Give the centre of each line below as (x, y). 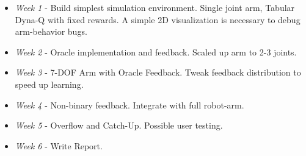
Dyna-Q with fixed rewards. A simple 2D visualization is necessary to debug (158, 19)
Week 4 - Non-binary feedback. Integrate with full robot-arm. (129, 105)
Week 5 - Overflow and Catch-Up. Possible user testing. (119, 125)
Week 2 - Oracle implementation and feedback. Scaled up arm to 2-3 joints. (156, 51)
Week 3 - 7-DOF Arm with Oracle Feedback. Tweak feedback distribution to (158, 72)
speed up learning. (49, 84)
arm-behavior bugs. (51, 31)
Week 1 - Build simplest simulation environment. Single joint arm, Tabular (155, 7)
